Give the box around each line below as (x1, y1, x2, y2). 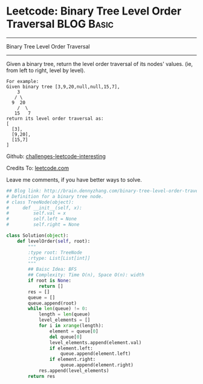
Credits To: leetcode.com (6, 164, 69, 171)
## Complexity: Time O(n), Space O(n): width (28, 272, 145, 278)
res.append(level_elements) (38, 368, 110, 374)
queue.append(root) (28, 300, 77, 306)
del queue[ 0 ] (49, 334, 83, 340)
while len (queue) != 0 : (28, 306, 88, 312)
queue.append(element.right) (60, 362, 134, 368)
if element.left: (49, 345, 94, 351)
